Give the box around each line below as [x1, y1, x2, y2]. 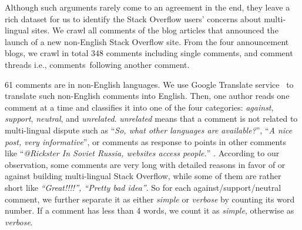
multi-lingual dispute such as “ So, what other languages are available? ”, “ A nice [5, 123, 293, 136]
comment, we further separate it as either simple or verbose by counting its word [5, 193, 295, 205]
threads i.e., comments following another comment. [5, 58, 190, 70]
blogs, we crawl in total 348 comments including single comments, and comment [5, 47, 293, 59]
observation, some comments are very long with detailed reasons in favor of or [5, 158, 286, 170]
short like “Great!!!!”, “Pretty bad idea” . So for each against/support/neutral [5, 181, 281, 193]
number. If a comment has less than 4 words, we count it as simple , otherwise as [5, 204, 294, 217]
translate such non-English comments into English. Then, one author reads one [5, 90, 290, 102]
